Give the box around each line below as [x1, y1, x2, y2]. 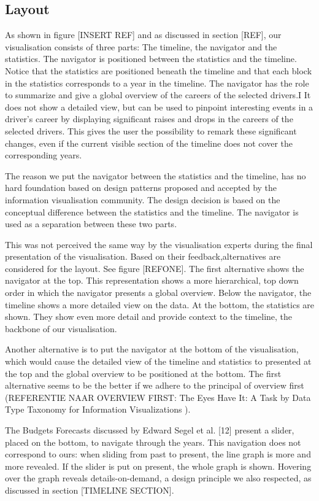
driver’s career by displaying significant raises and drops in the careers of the [5, 112, 293, 125]
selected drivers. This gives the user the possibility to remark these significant [5, 124, 297, 137]
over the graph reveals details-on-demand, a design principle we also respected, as [5, 472, 312, 484]
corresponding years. [5, 149, 82, 161]
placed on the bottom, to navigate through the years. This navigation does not [5, 435, 301, 448]
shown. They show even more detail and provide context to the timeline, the [5, 310, 293, 323]
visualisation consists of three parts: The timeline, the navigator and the [5, 40, 277, 53]
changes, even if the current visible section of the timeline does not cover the [5, 136, 293, 149]
